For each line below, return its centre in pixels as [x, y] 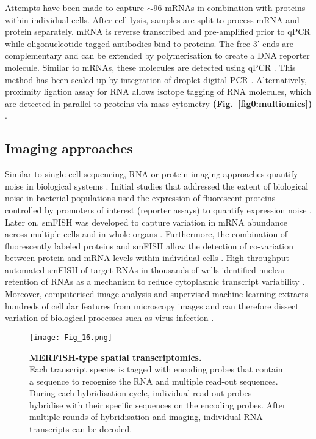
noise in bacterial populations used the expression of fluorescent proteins [140, 198]
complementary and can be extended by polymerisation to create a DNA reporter [157, 55]
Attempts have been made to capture [74, 7]
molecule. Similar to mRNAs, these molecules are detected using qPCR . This [150, 67]
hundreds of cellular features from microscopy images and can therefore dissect [152, 305]
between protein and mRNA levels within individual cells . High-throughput [147, 258]
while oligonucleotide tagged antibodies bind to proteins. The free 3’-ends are [149, 43]
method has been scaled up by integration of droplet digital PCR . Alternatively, [156, 79]
